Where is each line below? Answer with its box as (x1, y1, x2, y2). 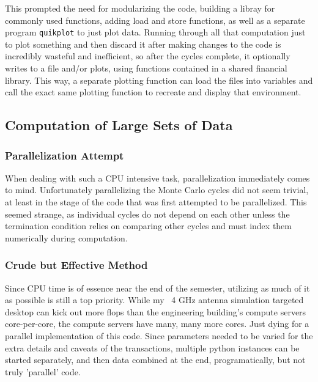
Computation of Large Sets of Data (5, 116, 233, 134)
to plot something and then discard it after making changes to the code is (5, 37, 281, 50)
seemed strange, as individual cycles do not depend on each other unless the (5, 207, 290, 220)
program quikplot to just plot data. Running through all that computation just (5, 26, 306, 39)
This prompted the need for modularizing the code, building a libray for (5, 2, 275, 14)
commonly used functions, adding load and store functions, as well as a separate (5, 13, 305, 26)
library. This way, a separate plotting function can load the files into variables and (5, 73, 313, 86)
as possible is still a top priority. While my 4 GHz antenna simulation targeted (5, 293, 304, 306)
